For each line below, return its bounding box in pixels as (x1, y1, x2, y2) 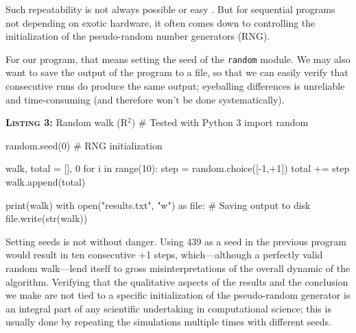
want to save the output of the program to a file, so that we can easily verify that (5, 65, 348, 79)
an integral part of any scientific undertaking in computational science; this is (5, 301, 331, 315)
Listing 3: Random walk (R (5, 115, 128, 129)
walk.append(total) (5, 175, 86, 188)
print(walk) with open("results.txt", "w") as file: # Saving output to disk (5, 197, 311, 212)
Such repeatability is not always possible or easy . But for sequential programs (5, 2, 335, 16)
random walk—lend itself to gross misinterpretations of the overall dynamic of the (5, 260, 351, 275)
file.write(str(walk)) (5, 211, 88, 225)
